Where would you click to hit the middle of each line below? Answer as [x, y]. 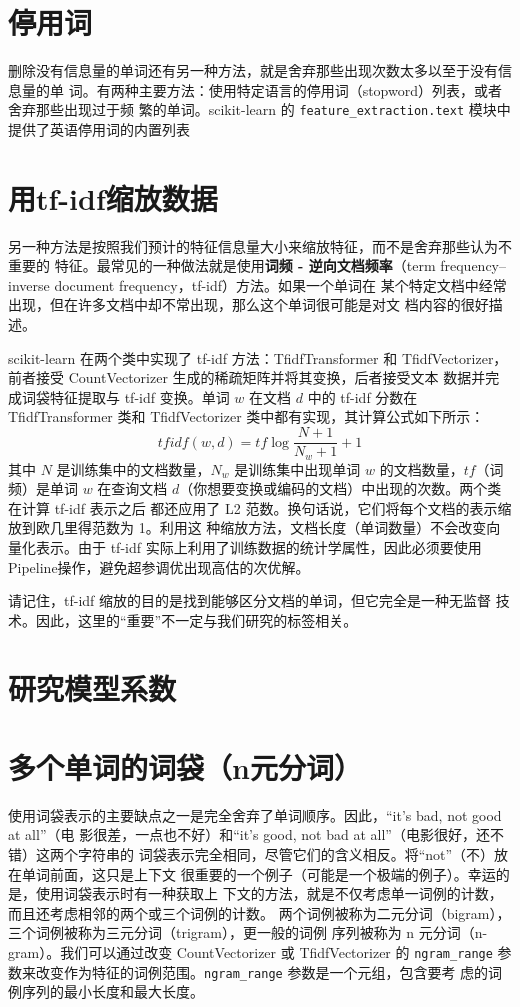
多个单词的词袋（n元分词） [185, 766]
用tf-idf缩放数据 [113, 197]
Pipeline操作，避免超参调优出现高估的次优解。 [159, 566]
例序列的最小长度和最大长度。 [106, 991]
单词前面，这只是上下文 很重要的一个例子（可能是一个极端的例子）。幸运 [258, 873]
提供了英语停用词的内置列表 [99, 128]
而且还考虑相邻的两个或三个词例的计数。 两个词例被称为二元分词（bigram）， [259, 912]
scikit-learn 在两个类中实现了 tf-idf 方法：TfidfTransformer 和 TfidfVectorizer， [258, 357]
